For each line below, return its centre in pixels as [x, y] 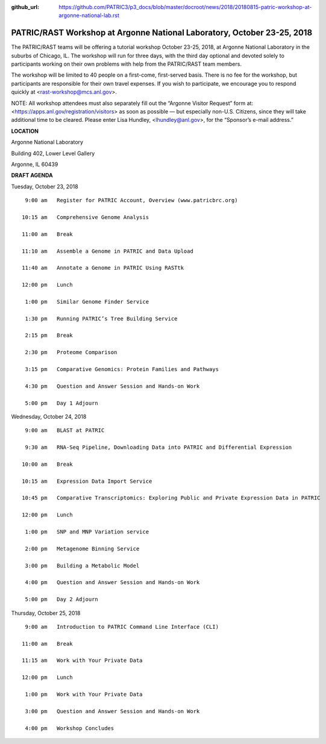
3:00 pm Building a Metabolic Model [82, 565]
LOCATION [25, 131]
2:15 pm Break [49, 335]
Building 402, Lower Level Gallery [53, 153]
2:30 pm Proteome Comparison [71, 352]
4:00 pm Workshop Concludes [70, 728]
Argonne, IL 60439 [35, 164]
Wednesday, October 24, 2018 [49, 416]
